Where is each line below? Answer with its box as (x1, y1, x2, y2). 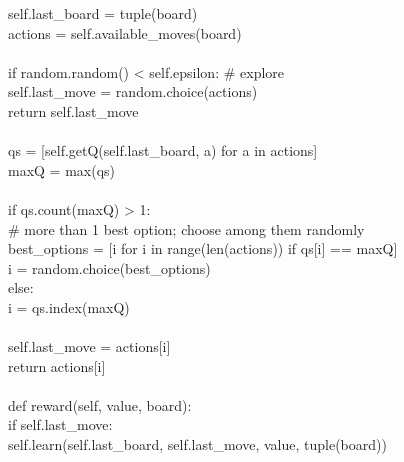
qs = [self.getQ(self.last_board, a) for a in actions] (8, 140, 318, 161)
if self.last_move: (8, 414, 113, 435)
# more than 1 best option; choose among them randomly (8, 218, 365, 239)
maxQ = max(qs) (8, 159, 116, 180)
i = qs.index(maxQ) (8, 296, 130, 317)
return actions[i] (8, 355, 106, 376)
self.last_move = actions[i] (8, 336, 171, 357)
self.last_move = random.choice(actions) (8, 81, 258, 102)
